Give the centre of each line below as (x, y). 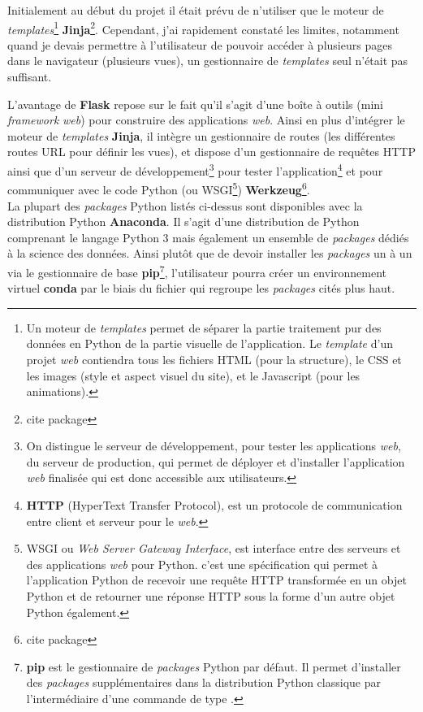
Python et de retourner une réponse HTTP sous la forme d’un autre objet (211, 596)
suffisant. (30, 77)
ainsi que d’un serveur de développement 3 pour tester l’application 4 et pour (195, 169)
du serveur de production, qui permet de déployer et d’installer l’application (216, 461)
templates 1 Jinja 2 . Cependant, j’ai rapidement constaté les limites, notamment (203, 28)
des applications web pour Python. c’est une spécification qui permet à (202, 564)
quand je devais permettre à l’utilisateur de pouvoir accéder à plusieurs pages (200, 44)
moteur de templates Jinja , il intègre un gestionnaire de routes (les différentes (201, 135)
